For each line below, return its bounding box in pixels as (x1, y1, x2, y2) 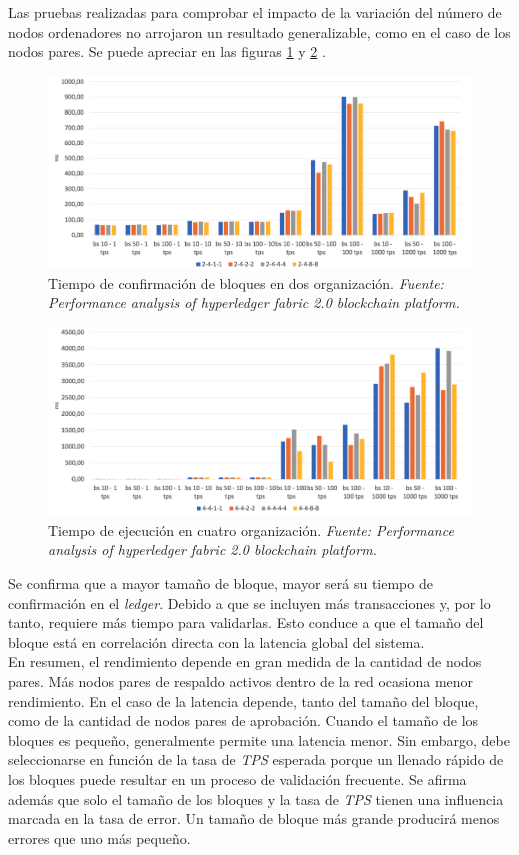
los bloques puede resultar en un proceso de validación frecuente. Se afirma (8, 769, 467, 790)
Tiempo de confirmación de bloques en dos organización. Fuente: (48, 272, 444, 293)
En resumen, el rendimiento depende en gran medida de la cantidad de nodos (8, 651, 482, 672)
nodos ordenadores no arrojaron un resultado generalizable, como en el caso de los (8, 21, 511, 42)
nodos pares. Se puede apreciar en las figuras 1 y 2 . (8, 41, 326, 62)
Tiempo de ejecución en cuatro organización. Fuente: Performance (48, 519, 454, 540)
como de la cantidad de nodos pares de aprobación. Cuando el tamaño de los (8, 710, 479, 731)
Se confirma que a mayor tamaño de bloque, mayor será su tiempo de (8, 573, 433, 594)
